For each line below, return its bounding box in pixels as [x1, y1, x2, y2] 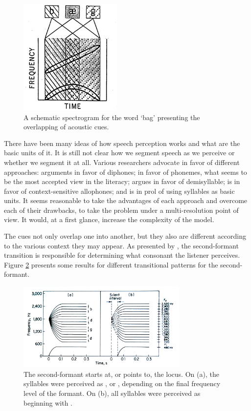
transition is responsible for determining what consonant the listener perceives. [4, 250, 240, 260]
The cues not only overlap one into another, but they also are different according [4, 231, 247, 241]
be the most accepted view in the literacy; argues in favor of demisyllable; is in [4, 176, 240, 186]
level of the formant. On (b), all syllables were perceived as [23, 388, 201, 398]
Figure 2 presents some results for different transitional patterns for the [4, 259, 218, 269]
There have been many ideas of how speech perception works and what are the [4, 138, 240, 148]
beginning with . [23, 397, 72, 408]
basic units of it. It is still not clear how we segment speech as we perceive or [4, 147, 235, 158]
